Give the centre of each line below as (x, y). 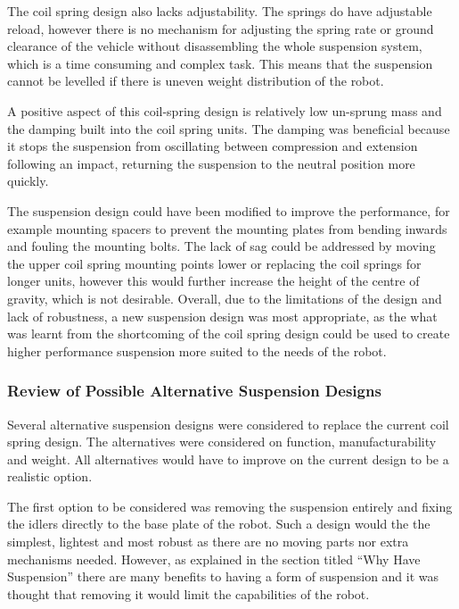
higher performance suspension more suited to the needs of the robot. (197, 350)
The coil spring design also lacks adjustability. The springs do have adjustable (220, 11)
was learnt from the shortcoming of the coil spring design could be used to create (229, 334)
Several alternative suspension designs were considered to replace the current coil (228, 424)
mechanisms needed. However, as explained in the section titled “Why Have (214, 559)
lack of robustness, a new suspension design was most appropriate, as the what (222, 316)
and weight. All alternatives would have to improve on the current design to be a (228, 459)
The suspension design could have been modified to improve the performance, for (229, 210)
